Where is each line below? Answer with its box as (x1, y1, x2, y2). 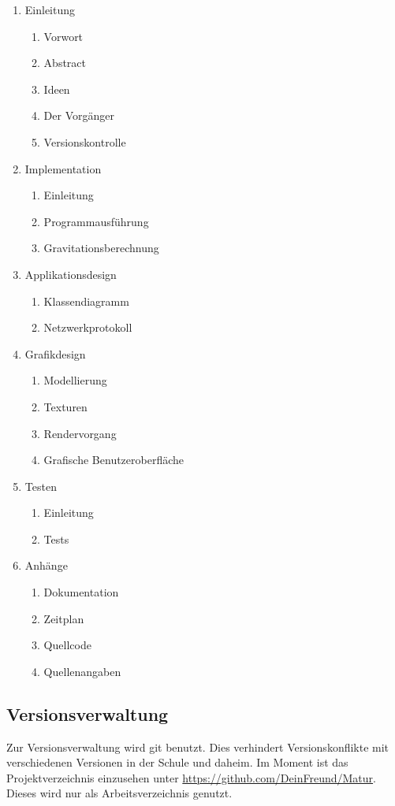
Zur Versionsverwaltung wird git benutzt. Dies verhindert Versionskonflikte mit (6, 738, 389, 755)
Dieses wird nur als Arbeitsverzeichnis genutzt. (6, 785, 233, 801)
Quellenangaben (43, 663, 121, 679)
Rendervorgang (43, 425, 117, 441)
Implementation (24, 160, 102, 176)
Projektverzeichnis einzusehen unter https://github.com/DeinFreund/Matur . (6, 769, 376, 786)
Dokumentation (43, 584, 119, 600)
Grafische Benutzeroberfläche (43, 451, 184, 468)
